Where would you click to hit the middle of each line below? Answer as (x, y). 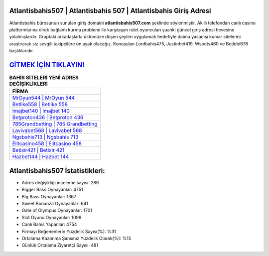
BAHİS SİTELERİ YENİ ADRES (44, 78)
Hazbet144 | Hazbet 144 (41, 157)
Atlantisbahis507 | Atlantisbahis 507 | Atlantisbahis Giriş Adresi (110, 11)
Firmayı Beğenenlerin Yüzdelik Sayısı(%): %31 (69, 231)
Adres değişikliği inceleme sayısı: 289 (60, 182)
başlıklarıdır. (22, 51)
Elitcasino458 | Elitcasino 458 (47, 143)
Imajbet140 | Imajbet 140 (41, 111)
